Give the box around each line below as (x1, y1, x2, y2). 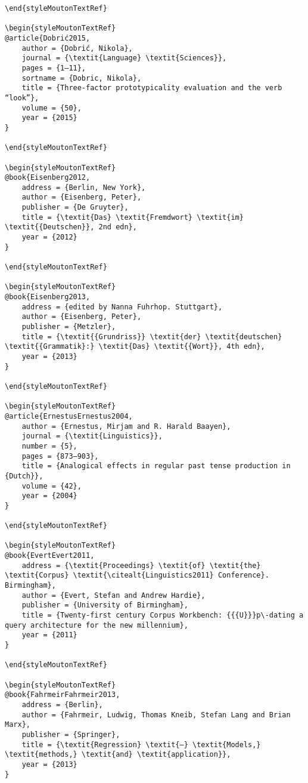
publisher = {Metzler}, (21, 323, 116, 331)
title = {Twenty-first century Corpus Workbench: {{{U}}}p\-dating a (21, 611, 304, 620)
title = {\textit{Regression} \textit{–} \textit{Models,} (21, 740, 261, 749)
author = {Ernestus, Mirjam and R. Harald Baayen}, (21, 422, 231, 431)
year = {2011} (21, 631, 77, 640)
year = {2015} (21, 113, 77, 122)
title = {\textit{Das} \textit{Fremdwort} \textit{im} (21, 213, 244, 222)
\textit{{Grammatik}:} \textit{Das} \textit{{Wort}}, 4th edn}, (5, 342, 265, 351)
